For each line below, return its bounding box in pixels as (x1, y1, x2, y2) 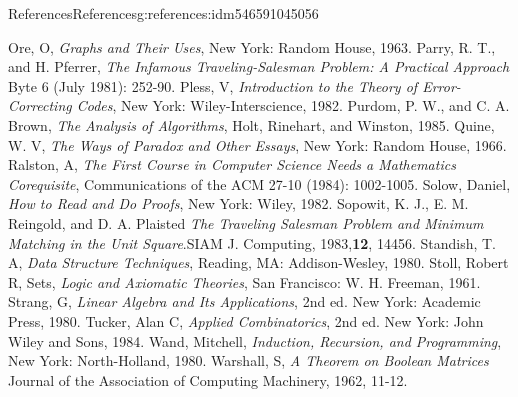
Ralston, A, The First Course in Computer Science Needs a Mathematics (8, 154, 456, 175)
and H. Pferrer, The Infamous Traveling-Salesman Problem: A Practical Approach (8, 56, 510, 77)
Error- (422, 75, 461, 96)
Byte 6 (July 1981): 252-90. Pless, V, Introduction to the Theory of (8, 75, 418, 96)
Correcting (8, 95, 72, 116)
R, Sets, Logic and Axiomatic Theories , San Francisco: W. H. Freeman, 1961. (8, 271, 481, 292)
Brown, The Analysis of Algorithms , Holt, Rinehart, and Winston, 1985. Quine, (8, 114, 495, 135)
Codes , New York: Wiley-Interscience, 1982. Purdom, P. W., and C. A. (76, 95, 510, 116)
